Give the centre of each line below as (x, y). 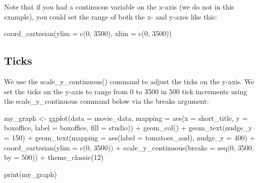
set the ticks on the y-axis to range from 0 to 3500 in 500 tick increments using (126, 91)
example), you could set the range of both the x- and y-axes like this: (111, 16)
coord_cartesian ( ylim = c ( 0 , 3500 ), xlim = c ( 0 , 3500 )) (88, 33)
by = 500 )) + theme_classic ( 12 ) (54, 157)
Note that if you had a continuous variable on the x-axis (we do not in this (119, 7)
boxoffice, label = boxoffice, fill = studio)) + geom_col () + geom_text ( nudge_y (128, 128)
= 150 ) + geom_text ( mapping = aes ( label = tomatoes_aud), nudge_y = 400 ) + (130, 137)
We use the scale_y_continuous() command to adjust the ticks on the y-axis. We (129, 81)
